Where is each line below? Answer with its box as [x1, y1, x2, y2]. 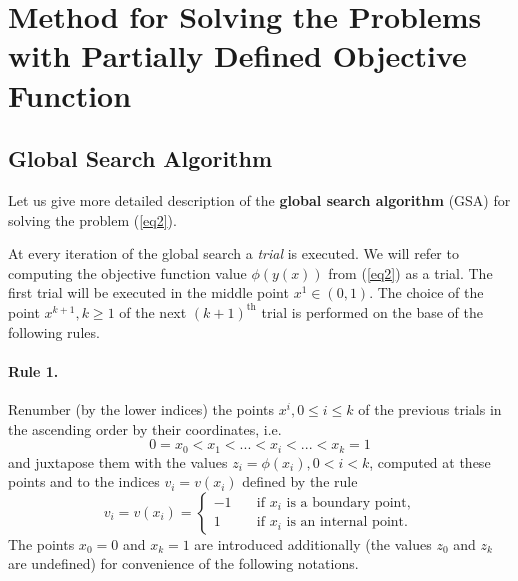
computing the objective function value [8, 262, 247, 283]
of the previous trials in [358, 398, 502, 419]
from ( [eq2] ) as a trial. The [328, 262, 493, 283]
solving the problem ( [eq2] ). [8, 209, 177, 230]
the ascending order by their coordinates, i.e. [8, 418, 282, 439]
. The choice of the [369, 282, 484, 303]
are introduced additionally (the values [194, 533, 432, 554]
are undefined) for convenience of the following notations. [8, 553, 359, 574]
